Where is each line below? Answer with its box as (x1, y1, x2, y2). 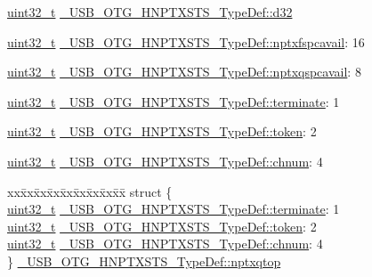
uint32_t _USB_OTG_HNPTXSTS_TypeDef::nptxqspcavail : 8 (7, 62, 361, 81)
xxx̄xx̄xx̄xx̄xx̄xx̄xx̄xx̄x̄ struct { (7, 182, 173, 200)
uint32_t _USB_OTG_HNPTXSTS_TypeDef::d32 (7, 3, 293, 20)
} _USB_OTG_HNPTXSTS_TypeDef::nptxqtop (7, 251, 281, 270)
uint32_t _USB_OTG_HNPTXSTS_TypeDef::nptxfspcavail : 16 (7, 32, 365, 51)
